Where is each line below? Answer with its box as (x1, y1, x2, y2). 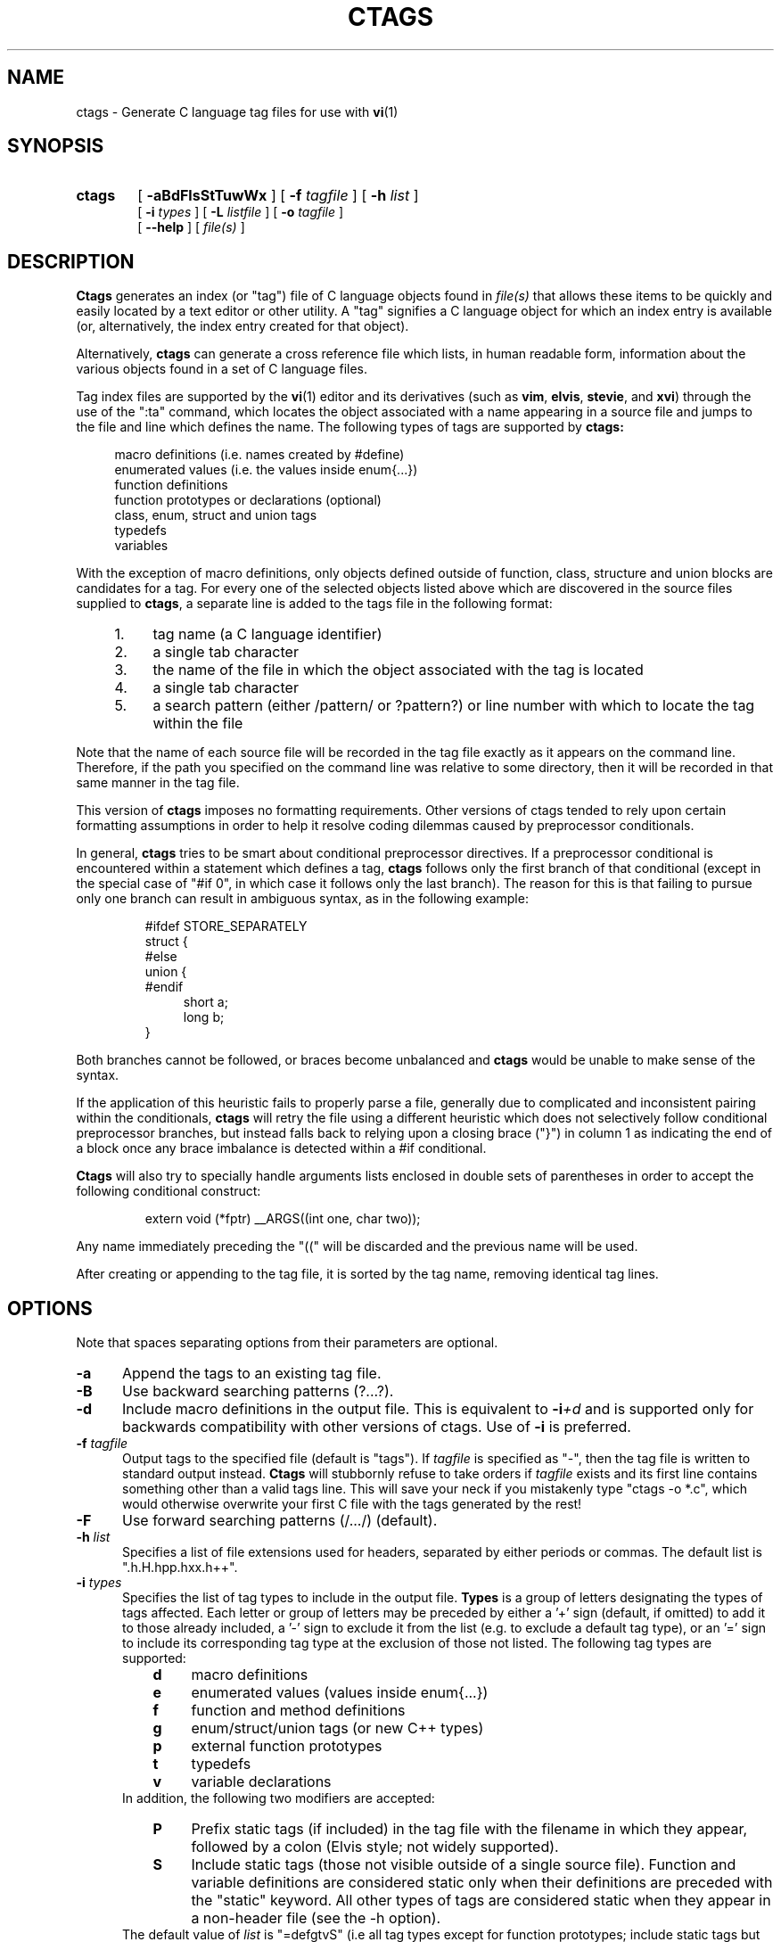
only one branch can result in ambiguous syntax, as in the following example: (76, 891, 529, 907)
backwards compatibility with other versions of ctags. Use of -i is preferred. (121, 1418, 631, 1436)
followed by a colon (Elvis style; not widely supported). (191, 1838, 559, 1856)
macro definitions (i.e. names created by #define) (114, 447, 405, 463)
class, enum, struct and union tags (114, 507, 317, 523)
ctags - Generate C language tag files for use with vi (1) (76, 103, 399, 119)
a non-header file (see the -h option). (191, 1909, 441, 1928)
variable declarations (191, 1773, 332, 1791)
